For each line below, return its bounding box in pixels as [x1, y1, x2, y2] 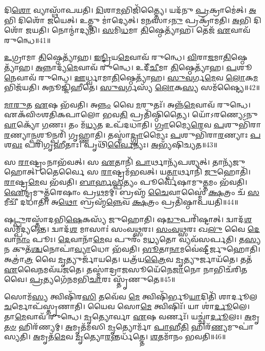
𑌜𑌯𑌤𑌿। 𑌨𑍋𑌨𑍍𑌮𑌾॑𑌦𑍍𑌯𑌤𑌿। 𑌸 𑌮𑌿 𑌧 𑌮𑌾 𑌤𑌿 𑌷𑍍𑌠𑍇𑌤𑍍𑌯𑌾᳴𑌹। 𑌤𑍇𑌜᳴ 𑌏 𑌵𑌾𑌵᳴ [26, 25, 251, 35]
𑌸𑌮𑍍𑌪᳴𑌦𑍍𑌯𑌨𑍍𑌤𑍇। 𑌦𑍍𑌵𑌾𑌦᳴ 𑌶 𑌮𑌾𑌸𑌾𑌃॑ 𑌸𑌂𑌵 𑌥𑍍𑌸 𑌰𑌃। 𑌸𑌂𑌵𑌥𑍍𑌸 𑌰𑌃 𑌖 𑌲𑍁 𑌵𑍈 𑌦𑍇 [4, 224, 260, 234]
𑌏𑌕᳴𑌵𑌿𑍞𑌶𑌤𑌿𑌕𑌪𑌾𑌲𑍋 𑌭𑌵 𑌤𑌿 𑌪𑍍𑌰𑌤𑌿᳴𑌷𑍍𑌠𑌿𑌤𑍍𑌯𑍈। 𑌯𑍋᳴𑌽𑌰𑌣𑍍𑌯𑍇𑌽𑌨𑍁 [4, 109, 258, 120]
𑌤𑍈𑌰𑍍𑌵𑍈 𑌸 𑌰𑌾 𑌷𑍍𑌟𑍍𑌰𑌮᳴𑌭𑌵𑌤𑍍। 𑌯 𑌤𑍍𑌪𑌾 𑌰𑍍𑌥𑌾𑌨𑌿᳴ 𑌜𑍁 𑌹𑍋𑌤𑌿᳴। [39, 166, 251, 177]
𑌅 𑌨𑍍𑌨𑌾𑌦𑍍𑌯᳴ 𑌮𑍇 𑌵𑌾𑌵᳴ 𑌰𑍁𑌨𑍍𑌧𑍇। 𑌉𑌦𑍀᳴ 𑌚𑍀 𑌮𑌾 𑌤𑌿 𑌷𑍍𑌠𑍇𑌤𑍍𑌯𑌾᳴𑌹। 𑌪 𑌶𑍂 [35, 61, 252, 72]
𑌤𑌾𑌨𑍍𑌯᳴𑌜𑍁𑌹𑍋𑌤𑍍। [212, 156, 246, 167]
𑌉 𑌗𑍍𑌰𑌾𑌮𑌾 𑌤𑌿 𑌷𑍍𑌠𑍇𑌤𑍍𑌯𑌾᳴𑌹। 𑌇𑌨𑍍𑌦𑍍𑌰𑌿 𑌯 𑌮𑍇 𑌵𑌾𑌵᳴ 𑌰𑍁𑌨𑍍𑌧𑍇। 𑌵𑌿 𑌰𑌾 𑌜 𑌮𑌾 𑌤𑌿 [4, 52, 231, 62]
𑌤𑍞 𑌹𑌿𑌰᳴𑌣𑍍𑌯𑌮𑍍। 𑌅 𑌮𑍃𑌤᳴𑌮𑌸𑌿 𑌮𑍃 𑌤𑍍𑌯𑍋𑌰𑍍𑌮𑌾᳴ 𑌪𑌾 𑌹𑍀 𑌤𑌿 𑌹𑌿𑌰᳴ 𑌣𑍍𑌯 [4, 321, 228, 332]
